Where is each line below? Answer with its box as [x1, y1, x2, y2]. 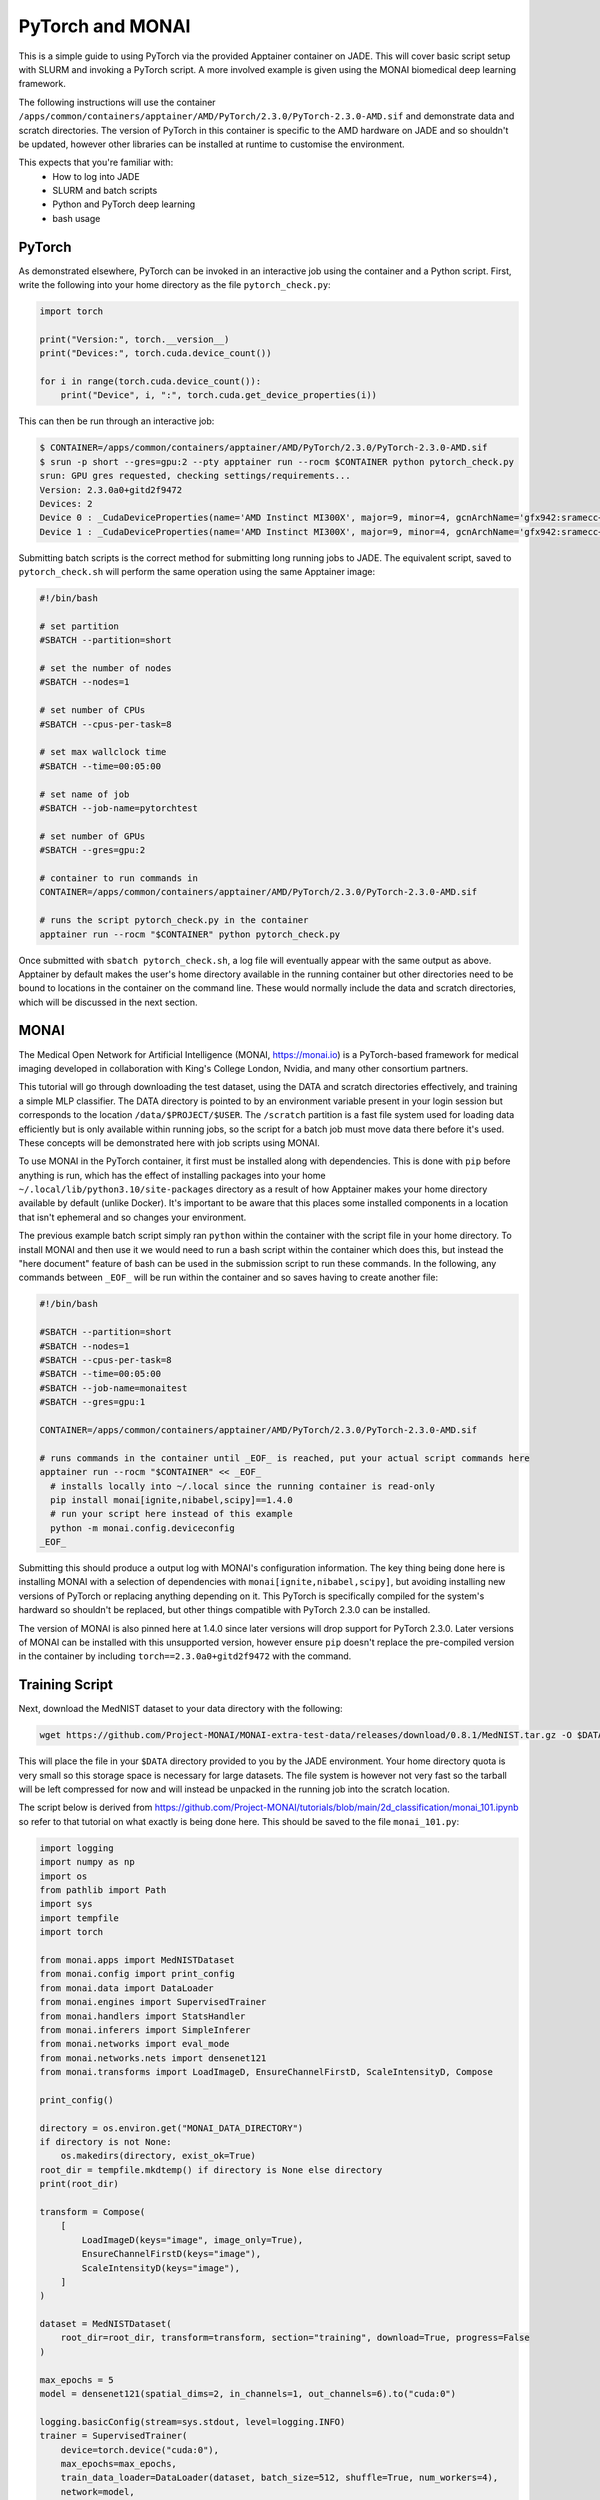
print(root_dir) [39, 2178, 120, 2190]
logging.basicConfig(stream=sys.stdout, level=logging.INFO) [39, 2416, 346, 2427]
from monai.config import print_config [39, 1968, 235, 1980]
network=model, [60, 2486, 135, 2497]
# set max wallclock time [39, 746, 167, 758]
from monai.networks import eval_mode [39, 2038, 230, 2050]
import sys [39, 1898, 93, 1910]
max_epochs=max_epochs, [60, 2458, 177, 2469]
